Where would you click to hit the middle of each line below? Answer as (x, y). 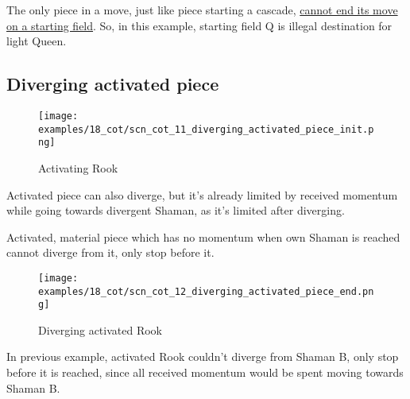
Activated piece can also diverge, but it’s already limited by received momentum (202, 194)
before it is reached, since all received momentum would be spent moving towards (205, 372)
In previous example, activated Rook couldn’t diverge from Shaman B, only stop (203, 356)
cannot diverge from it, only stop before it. (110, 252)
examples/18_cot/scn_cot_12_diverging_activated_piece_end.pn (206, 291)
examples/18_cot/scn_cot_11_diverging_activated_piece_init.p (206, 129)
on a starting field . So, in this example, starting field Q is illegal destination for (199, 25)
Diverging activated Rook (100, 329)
